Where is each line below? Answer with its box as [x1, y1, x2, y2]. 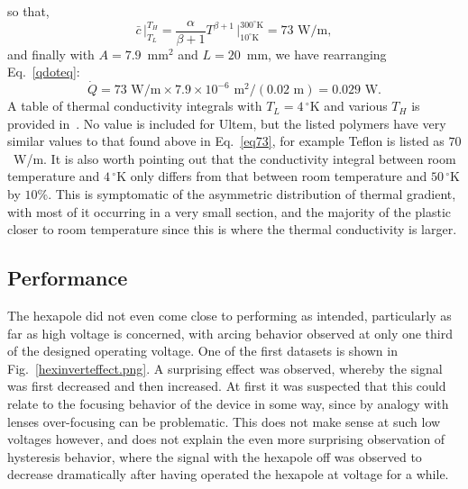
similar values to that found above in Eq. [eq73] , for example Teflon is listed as [7, 131, 445, 150]
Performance [7, 264, 128, 292]
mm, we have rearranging [246, 44, 387, 63]
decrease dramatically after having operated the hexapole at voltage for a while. [7, 465, 449, 484]
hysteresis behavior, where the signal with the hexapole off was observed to [7, 447, 422, 466]
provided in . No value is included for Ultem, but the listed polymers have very [7, 113, 446, 132]
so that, [7, 2, 50, 20]
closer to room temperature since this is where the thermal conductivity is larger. [7, 220, 457, 239]
